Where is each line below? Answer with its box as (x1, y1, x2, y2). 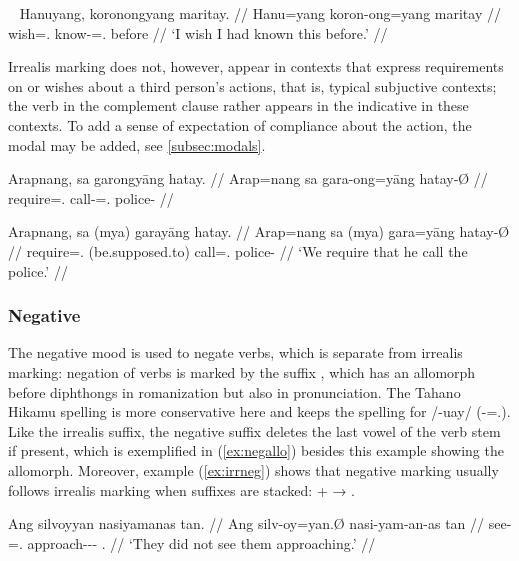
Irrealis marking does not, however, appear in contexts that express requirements (8, 56, 504, 77)
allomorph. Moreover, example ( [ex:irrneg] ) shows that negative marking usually (8, 459, 499, 480)
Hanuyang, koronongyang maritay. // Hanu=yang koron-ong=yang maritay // (19, 3, 501, 23)
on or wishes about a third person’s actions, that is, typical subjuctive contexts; (8, 75, 497, 96)
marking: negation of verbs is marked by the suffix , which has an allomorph (8, 361, 476, 382)
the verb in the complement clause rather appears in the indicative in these (8, 95, 469, 116)
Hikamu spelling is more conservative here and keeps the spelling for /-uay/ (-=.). (8, 401, 511, 422)
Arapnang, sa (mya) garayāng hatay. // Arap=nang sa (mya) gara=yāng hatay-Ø (8, 221, 510, 242)
